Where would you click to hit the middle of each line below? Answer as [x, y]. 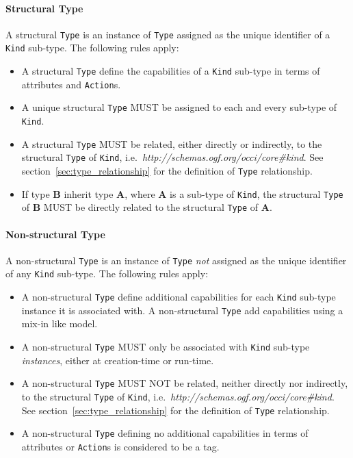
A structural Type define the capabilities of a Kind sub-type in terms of [171, 71]
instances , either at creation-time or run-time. [118, 360]
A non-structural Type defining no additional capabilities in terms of [165, 433]
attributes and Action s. [71, 84]
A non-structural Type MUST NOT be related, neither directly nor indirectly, [185, 383]
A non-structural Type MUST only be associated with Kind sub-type [166, 347]
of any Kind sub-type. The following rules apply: [107, 273]
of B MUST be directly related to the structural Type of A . [147, 207]
